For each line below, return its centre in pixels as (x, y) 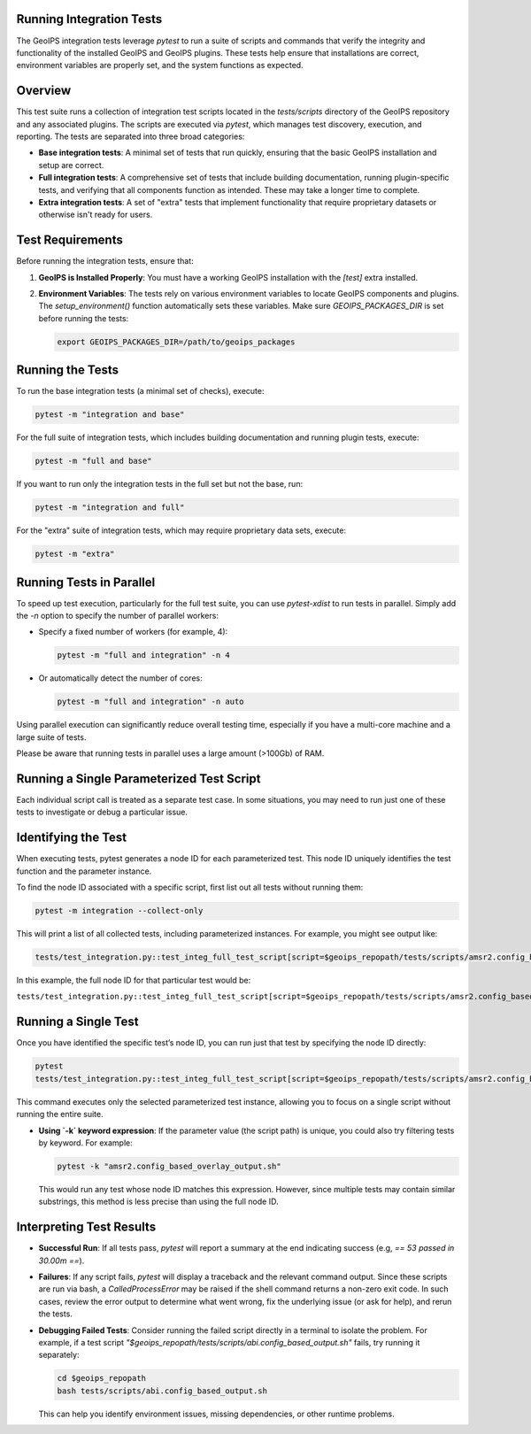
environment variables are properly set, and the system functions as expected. (160, 66)
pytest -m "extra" (75, 554)
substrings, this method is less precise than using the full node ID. (158, 1202)
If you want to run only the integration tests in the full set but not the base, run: (160, 484)
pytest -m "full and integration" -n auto (150, 702)
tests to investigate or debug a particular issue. (102, 812)
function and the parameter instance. (84, 871)
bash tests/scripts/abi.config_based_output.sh (162, 1391)
